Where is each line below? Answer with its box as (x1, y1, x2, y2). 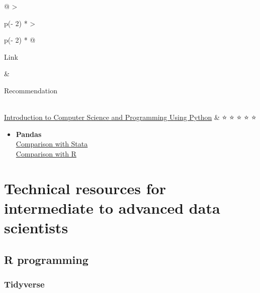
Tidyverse (4, 277, 45, 290)
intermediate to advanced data (4, 197, 220, 218)
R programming (4, 251, 89, 267)
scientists (4, 217, 68, 238)
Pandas (16, 128, 42, 139)
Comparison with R (16, 148, 76, 159)
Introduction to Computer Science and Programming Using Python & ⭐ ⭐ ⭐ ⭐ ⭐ (4, 112, 256, 122)
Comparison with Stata (16, 138, 88, 149)
